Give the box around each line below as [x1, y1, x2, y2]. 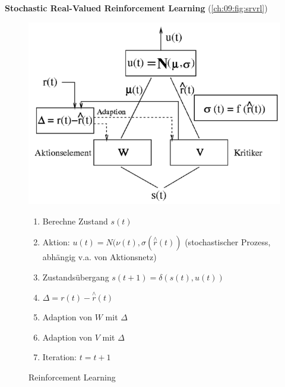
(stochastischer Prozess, [185, 236, 271, 248]
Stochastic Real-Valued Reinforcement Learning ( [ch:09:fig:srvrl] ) [5, 2, 268, 14]
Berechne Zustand [42, 214, 108, 227]
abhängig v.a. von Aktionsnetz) [42, 251, 157, 263]
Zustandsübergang [42, 270, 109, 283]
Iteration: [42, 351, 77, 363]
